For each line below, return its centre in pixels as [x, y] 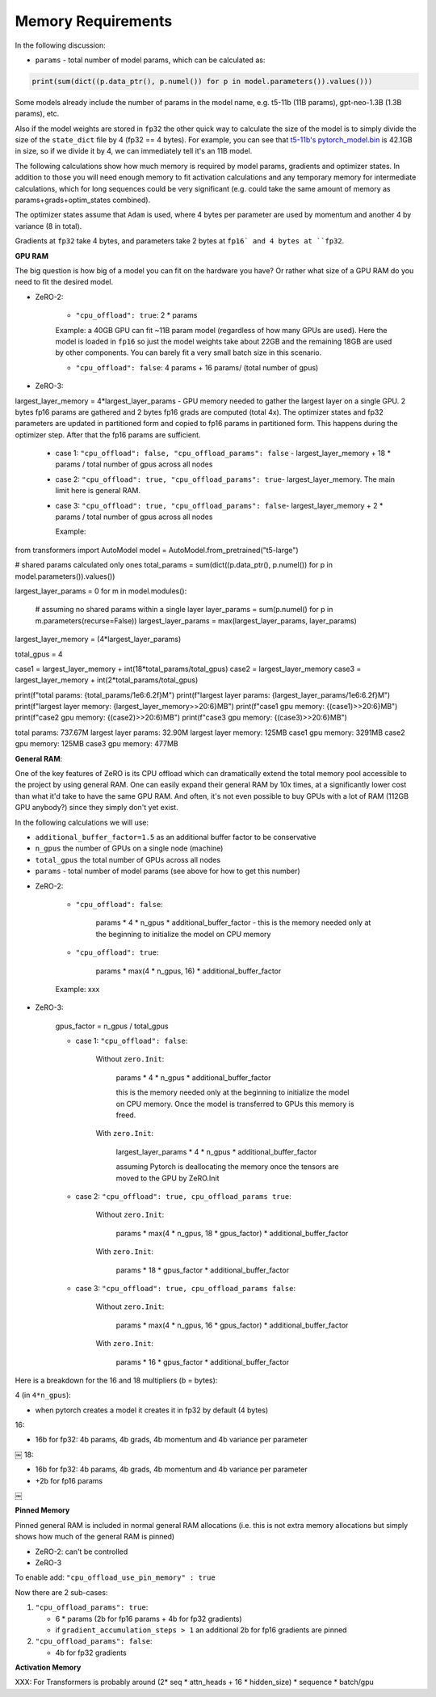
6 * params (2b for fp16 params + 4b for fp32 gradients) [149, 1619]
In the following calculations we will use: [82, 822]
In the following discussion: [61, 45]
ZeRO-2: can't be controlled [82, 1551]
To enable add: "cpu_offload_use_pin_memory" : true [115, 1577]
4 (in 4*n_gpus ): [43, 1395]
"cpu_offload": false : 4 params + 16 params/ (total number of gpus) [197, 367]
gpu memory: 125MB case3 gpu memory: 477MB [96, 744]
